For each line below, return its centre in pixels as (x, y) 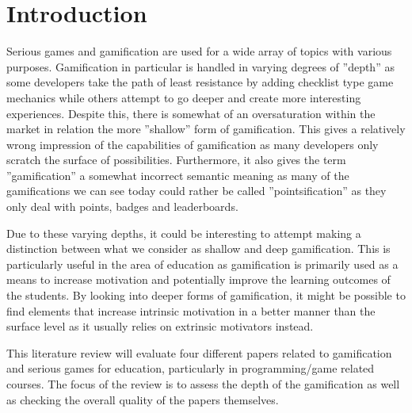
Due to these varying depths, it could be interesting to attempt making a (184, 233)
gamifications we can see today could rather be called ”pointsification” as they (196, 191)
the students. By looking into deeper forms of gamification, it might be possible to (206, 295)
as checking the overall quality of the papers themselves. (143, 399)
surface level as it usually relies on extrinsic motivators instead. (160, 326)
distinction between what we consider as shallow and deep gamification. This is (198, 249)
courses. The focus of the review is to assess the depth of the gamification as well (203, 384)
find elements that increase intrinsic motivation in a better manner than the (191, 310)
